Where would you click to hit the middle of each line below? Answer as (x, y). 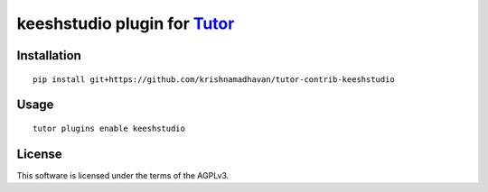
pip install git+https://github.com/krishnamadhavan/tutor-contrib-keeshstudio (214, 79)
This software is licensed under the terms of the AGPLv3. (123, 175)
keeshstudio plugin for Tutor (126, 23)
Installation (49, 55)
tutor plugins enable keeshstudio (109, 128)
